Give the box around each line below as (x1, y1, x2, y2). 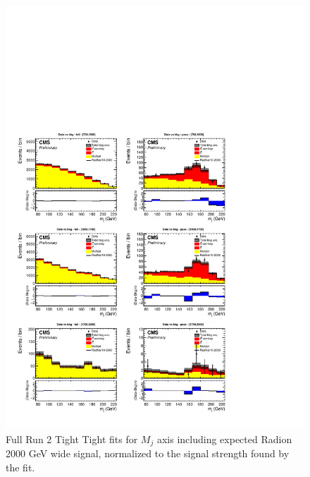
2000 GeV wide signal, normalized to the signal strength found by (6, 445, 290, 460)
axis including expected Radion (156, 431, 292, 446)
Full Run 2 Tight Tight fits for (6, 431, 138, 446)
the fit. (6, 459, 35, 474)
